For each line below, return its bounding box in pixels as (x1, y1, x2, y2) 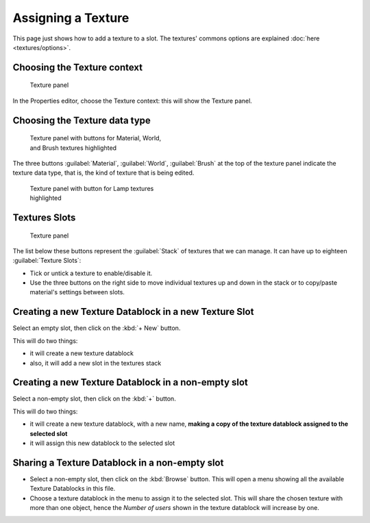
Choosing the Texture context (12, 62, 143, 73)
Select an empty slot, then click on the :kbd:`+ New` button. (12, 324, 181, 332)
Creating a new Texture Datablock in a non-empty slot (12, 377, 248, 388)
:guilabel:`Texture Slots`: (12, 257, 82, 265)
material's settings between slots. (29, 288, 125, 296)
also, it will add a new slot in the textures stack (29, 359, 162, 367)
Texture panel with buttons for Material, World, (29, 134, 162, 142)
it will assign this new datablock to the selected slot (29, 439, 175, 447)
